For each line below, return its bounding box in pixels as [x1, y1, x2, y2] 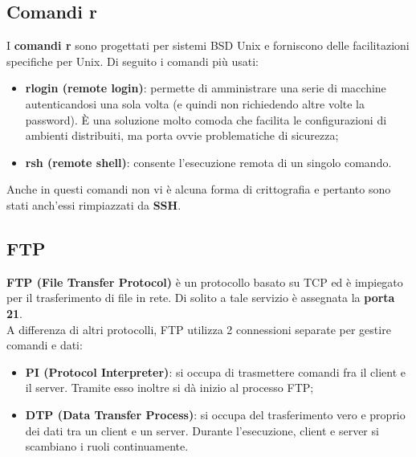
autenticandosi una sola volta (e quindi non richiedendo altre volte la [25, 95, 365, 112]
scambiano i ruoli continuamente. [25, 438, 189, 455]
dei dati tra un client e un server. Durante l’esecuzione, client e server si [25, 422, 379, 439]
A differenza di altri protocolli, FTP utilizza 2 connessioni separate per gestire [6, 320, 391, 337]
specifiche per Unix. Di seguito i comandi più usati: [6, 52, 259, 69]
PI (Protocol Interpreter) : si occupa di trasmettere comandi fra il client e [25, 363, 406, 380]
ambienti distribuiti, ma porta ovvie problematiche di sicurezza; [25, 127, 339, 144]
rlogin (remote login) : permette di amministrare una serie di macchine [25, 80, 386, 96]
